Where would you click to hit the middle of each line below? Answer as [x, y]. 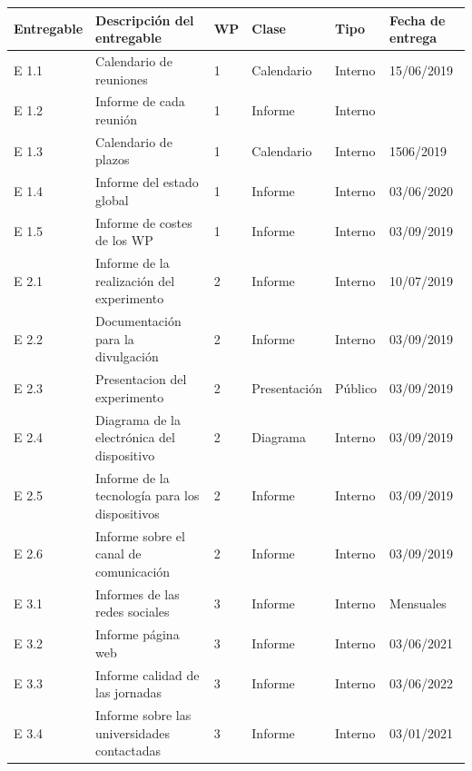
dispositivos [128, 513]
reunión [116, 119]
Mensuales [418, 603]
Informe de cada [140, 101]
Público [356, 387]
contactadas [128, 751]
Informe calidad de [147, 674]
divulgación [127, 356]
